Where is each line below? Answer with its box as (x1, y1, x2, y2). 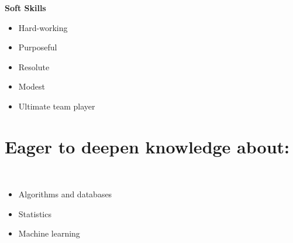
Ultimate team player (18, 100, 95, 112)
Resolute (18, 60, 50, 73)
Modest (18, 80, 45, 93)
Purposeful (18, 41, 57, 53)
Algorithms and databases (18, 188, 112, 200)
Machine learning (18, 227, 80, 239)
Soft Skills (5, 2, 46, 13)
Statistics (18, 207, 51, 220)
